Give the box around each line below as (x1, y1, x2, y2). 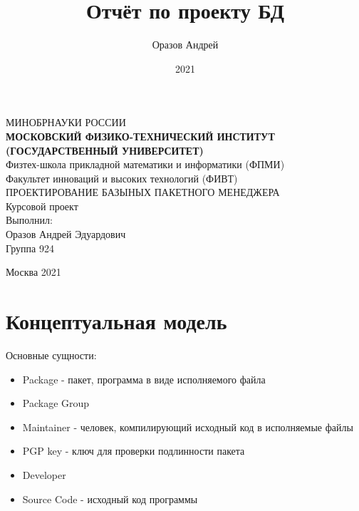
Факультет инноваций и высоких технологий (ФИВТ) (6, 170, 238, 185)
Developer (22, 467, 66, 482)
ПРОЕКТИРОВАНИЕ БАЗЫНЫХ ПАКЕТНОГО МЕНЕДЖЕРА (6, 185, 280, 200)
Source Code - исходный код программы (22, 491, 198, 506)
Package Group (22, 396, 90, 411)
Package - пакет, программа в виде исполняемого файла (22, 371, 266, 386)
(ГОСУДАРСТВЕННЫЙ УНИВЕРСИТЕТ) (6, 143, 204, 158)
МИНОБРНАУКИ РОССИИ (6, 115, 126, 130)
